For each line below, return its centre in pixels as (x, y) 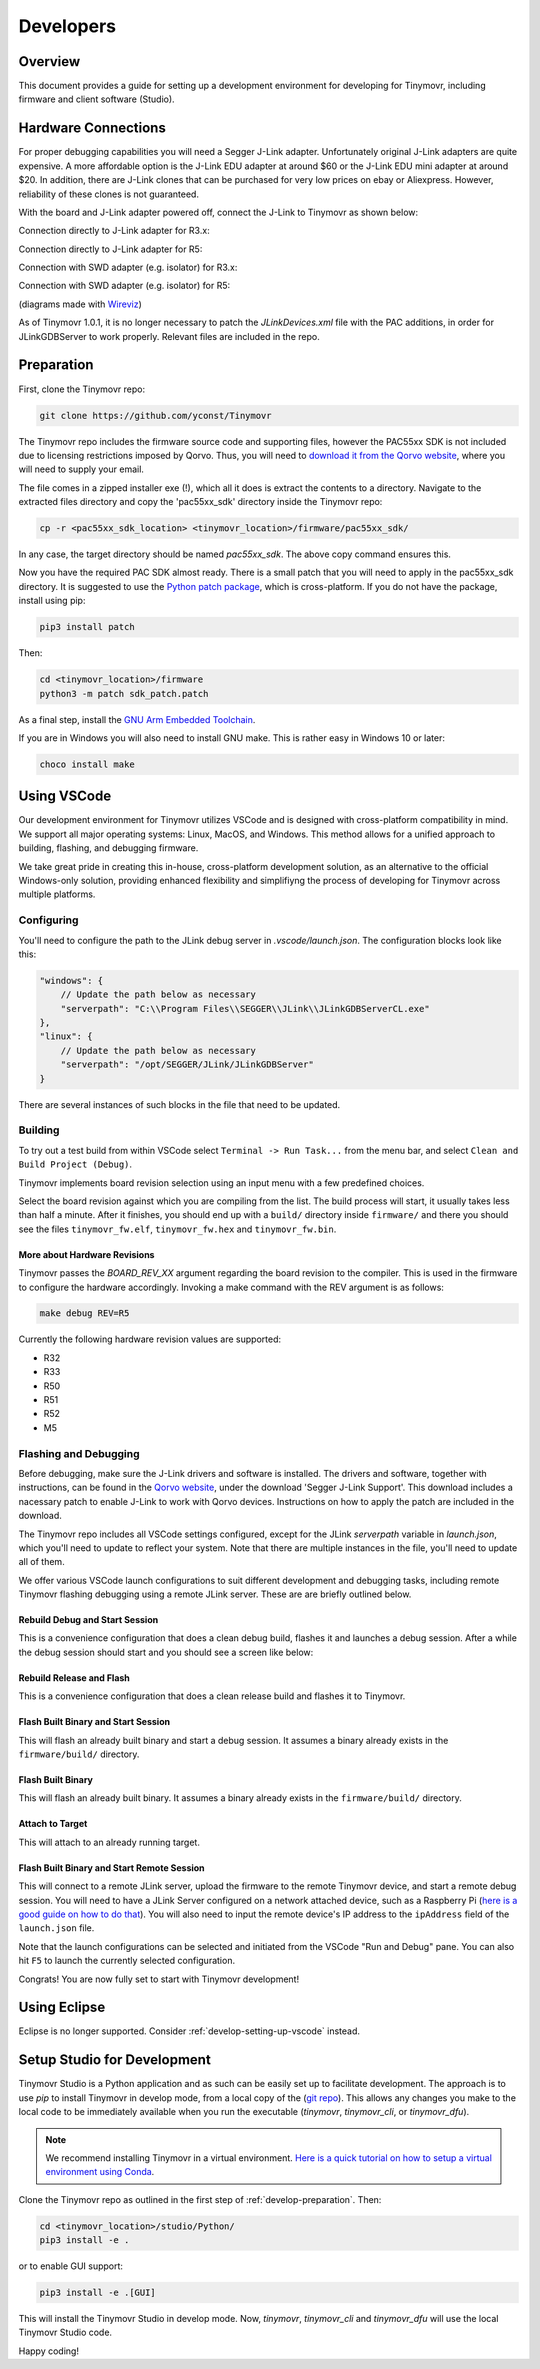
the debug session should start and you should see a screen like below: (166, 1652)
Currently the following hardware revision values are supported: (150, 1339)
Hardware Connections (92, 128)
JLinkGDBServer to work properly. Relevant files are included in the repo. (169, 336)
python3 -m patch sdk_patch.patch (124, 693)
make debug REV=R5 (84, 1313)
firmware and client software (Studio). (96, 99)
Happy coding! (49, 2351)
